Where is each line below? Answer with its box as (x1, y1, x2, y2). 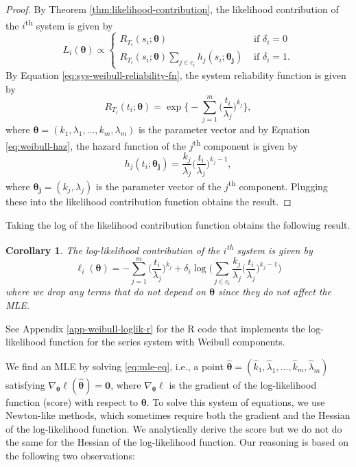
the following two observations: (5, 448, 135, 463)
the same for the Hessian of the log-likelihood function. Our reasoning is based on (5, 435, 348, 449)
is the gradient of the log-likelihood (169, 377, 317, 391)
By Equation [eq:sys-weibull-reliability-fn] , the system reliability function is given (5, 67, 346, 82)
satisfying (5, 377, 45, 391)
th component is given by (193, 136, 298, 152)
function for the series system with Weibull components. (49, 334, 285, 349)
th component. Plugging (228, 177, 328, 194)
